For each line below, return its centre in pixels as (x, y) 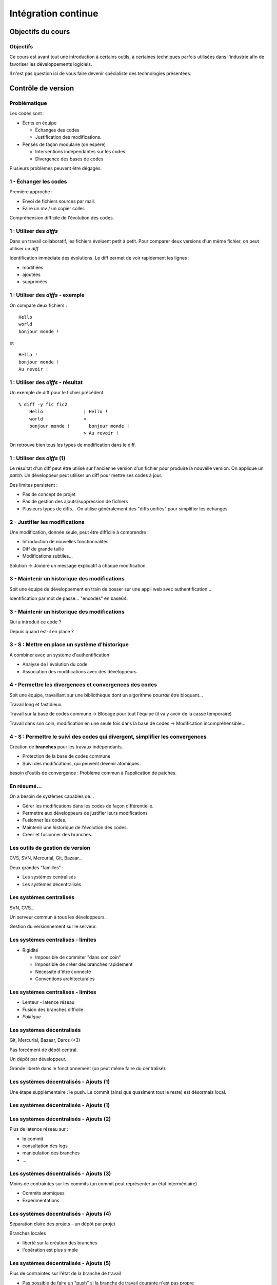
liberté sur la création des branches (60, 1243)
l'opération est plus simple (50, 1250)
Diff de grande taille (43, 549)
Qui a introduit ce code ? (35, 622)
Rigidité (30, 950)
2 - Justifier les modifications (47, 522)
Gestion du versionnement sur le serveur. (53, 926)
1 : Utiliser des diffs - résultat (46, 382)
